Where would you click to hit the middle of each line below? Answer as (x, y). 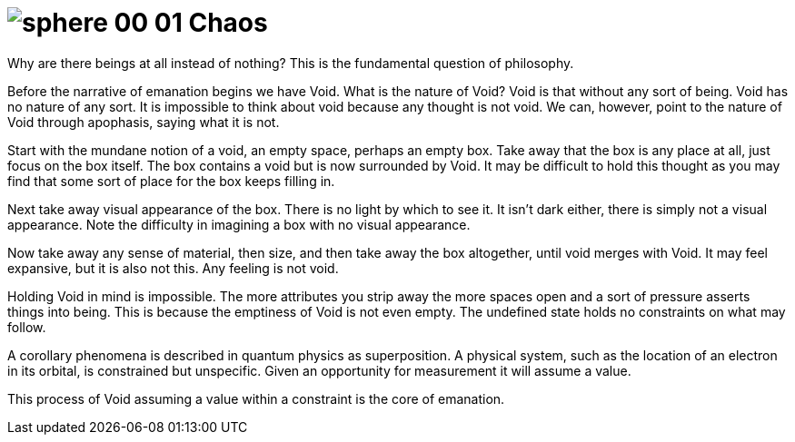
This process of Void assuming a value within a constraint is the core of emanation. (256, 398)
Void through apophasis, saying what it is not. (144, 122)
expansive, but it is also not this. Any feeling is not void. (173, 268)
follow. (27, 327)
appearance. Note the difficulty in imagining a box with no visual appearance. (239, 224)
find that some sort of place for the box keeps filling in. (171, 181)
